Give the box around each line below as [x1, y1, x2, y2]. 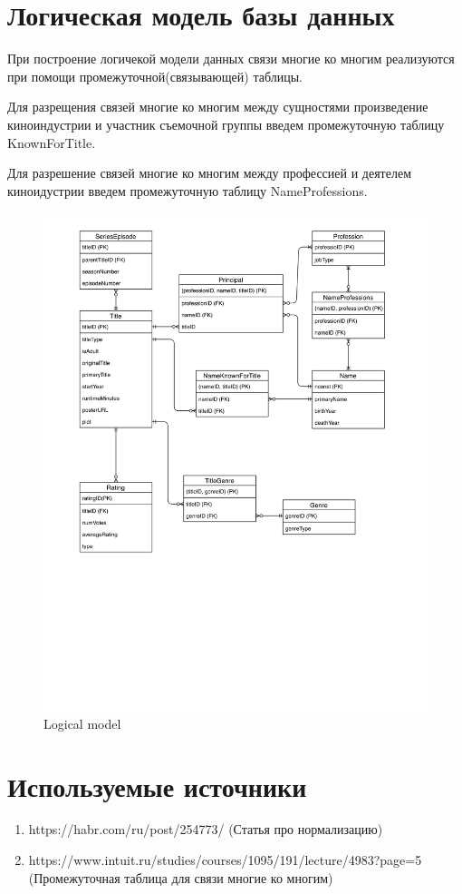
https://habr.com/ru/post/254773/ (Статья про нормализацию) [28, 820, 383, 839]
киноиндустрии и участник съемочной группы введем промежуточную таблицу [7, 114, 445, 133]
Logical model [43, 713, 121, 732]
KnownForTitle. [7, 133, 96, 152]
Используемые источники [7, 767, 307, 804]
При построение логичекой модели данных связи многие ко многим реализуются [7, 49, 455, 68]
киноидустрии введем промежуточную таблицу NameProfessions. [7, 181, 368, 200]
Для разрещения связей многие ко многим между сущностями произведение [7, 97, 428, 116]
